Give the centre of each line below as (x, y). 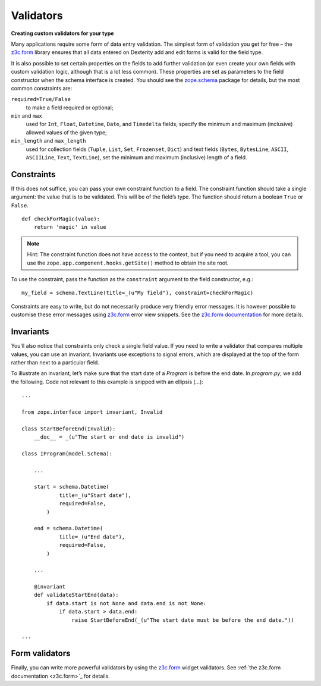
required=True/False (41, 99)
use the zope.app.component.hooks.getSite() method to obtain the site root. (128, 263)
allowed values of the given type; (66, 132)
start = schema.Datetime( (72, 487)
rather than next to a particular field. (55, 362)
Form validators (41, 654)
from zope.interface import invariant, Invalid (92, 412)
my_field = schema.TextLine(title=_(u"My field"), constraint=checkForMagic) (138, 293)
